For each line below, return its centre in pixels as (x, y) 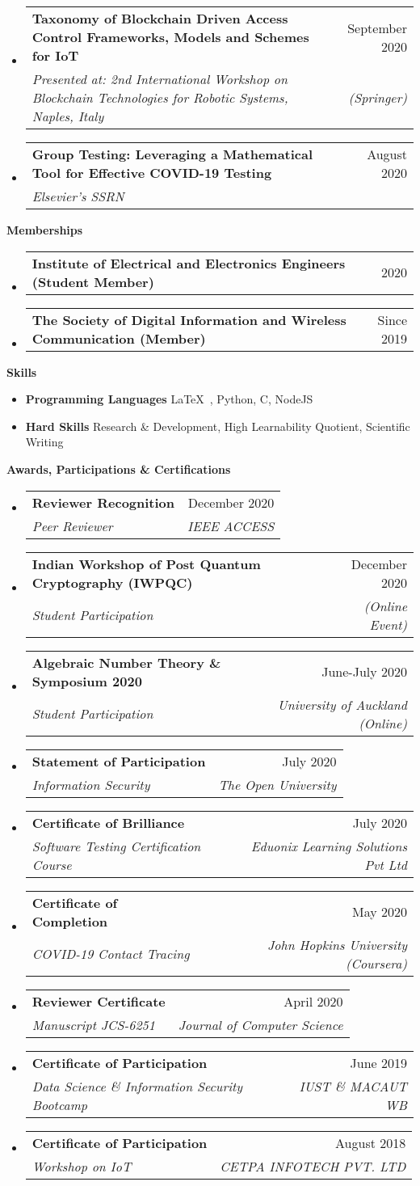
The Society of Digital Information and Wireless (189, 319)
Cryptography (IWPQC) (112, 582)
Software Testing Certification (116, 846)
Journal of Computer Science (260, 1024)
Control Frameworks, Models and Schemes (170, 37)
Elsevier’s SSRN (78, 196)
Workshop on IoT (82, 1166)
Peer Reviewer (72, 525)
